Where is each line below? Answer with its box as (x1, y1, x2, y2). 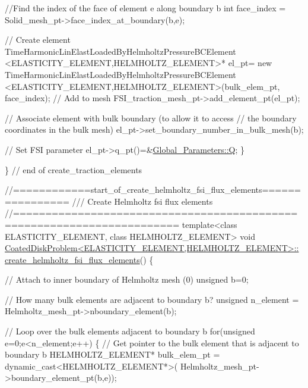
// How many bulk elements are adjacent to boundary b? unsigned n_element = (5, 293, 299, 305)
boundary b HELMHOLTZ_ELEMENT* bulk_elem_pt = (5, 348, 220, 361)
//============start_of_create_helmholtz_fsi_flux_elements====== (5, 183, 301, 196)
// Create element (5, 33, 71, 46)
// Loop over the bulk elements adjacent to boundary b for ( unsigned (5, 325, 255, 337)
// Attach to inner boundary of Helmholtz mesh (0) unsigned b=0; (5, 273, 249, 286)
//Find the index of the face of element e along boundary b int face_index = (5, 2, 286, 14)
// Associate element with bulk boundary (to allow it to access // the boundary (5, 111, 297, 124)
